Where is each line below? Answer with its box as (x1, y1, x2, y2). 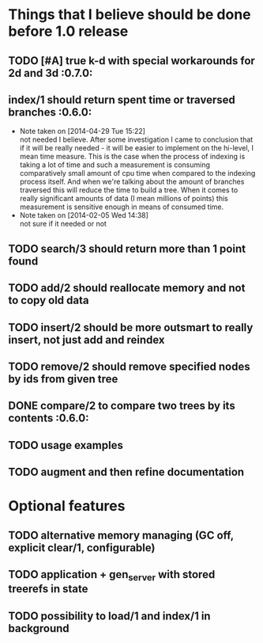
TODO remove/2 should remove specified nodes (8, 360, 250, 373)
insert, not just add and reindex (8, 333, 165, 346)
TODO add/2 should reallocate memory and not (8, 281, 246, 295)
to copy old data (8, 294, 89, 307)
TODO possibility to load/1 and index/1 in (8, 609, 211, 622)
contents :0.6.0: (8, 412, 89, 425)
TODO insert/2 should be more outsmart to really (8, 321, 254, 334)
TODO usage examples (8, 438, 124, 452)
